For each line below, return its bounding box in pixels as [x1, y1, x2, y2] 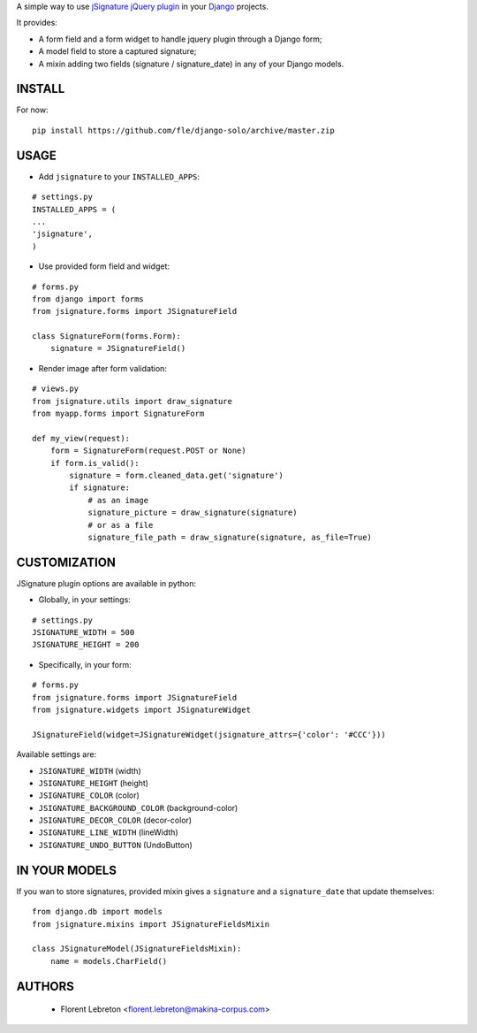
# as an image [87, 495, 149, 505]
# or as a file [87, 520, 154, 530]
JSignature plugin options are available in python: [16, 578, 196, 588]
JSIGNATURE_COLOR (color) [38, 790, 140, 800]
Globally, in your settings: [38, 594, 132, 605]
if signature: [69, 483, 131, 493]
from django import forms [32, 294, 145, 304]
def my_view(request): [32, 433, 131, 443]
